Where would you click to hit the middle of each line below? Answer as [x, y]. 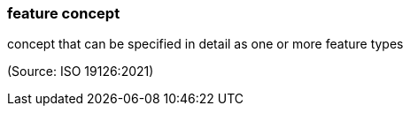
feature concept [64, 13]
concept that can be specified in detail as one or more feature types [205, 44]
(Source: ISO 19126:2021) [81, 72]
